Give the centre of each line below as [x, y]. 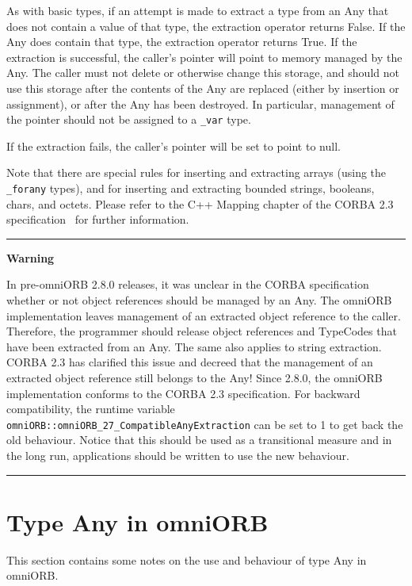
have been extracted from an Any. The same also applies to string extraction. [194, 346]
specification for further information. [98, 219]
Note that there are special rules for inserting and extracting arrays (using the [196, 172]
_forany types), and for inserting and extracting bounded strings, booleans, [191, 188]
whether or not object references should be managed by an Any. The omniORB [199, 300]
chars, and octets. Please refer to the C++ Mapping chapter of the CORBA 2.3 [200, 203]
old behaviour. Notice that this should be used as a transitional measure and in [199, 440]
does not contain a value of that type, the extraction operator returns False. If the [206, 26]
